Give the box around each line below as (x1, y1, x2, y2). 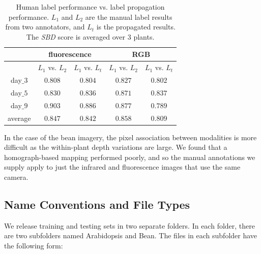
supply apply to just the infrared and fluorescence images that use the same (4, 162, 241, 172)
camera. (4, 172, 28, 182)
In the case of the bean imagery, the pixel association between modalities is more (4, 132, 257, 142)
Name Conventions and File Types (4, 197, 190, 212)
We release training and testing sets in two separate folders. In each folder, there (4, 220, 255, 231)
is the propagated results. (96, 21, 176, 32)
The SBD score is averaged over (26, 31, 126, 42)
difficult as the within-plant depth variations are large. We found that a (4, 142, 227, 152)
